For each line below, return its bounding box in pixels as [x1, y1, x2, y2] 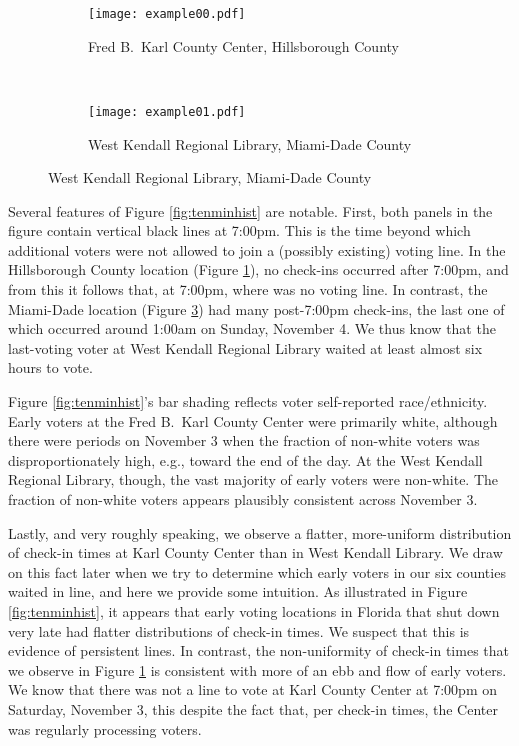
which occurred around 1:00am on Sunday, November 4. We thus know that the [8, 318, 496, 339]
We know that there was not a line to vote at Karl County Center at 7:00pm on [8, 679, 497, 700]
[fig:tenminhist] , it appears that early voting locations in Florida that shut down [8, 600, 500, 621]
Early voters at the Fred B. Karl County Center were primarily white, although [8, 410, 498, 431]
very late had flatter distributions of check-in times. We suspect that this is [8, 620, 470, 641]
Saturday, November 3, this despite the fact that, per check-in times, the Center [8, 698, 498, 719]
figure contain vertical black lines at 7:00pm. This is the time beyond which [8, 220, 471, 241]
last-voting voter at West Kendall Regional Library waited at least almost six [8, 337, 483, 358]
